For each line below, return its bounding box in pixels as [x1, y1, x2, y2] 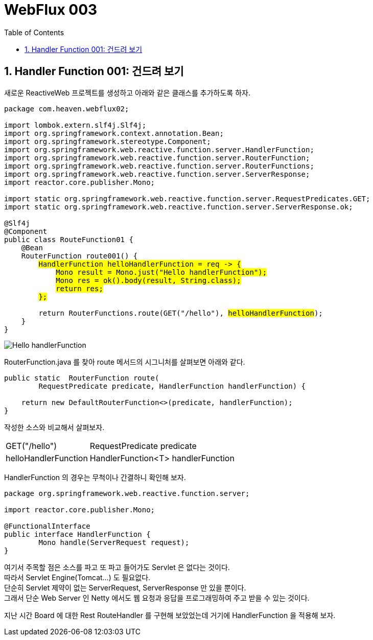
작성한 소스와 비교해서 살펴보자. [4, 422, 105, 432]
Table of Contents [4, 28, 64, 37]
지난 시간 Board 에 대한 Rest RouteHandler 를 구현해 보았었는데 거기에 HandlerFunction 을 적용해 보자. [4, 610, 336, 620]
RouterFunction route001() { [21, 251, 138, 260]
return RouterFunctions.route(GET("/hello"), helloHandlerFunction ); [38, 309, 323, 317]
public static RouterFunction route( [4, 373, 159, 382]
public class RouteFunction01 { [4, 235, 133, 244]
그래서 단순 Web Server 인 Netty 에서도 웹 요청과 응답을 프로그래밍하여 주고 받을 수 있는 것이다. [4, 593, 310, 602]
